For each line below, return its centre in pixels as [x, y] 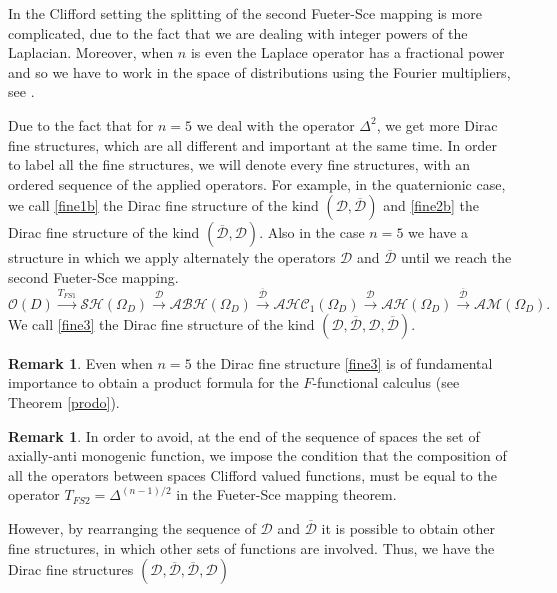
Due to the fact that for [81, 124]
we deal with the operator [275, 124]
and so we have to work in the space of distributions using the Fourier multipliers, [259, 71]
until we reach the [456, 257]
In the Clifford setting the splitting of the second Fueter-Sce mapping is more [245, 13]
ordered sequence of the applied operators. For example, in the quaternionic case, [257, 183]
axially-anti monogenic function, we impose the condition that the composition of [257, 455]
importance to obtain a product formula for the [153, 382]
